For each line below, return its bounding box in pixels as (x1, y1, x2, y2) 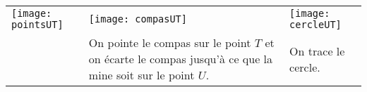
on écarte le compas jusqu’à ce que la (88, 51, 273, 67)
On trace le (289, 42, 345, 59)
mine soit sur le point (88, 67, 195, 83)
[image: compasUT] (88, 13, 187, 25)
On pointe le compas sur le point (88, 34, 251, 51)
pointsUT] (11, 19, 64, 30)
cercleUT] (289, 19, 342, 30)
